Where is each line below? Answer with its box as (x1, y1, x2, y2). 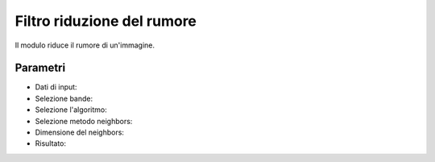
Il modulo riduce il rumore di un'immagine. (14, 40, 155, 50)
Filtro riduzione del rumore (14, 12, 197, 30)
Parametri (14, 61, 66, 75)
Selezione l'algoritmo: (35, 105, 108, 114)
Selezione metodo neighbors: (35, 116, 133, 126)
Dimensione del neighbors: (35, 127, 125, 137)
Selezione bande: (35, 93, 93, 103)
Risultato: (35, 139, 67, 148)
